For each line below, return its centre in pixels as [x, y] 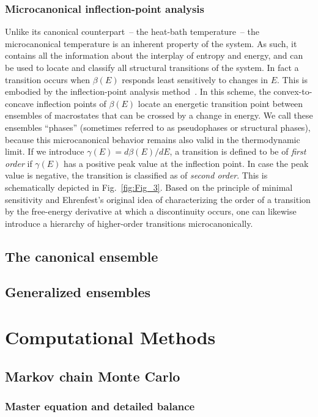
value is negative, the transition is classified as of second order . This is [136, 175]
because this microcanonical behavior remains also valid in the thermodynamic [153, 139]
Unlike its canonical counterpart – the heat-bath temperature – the [132, 31]
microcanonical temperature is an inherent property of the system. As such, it [151, 43]
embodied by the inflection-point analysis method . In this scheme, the [138, 91]
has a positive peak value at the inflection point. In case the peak [186, 163]
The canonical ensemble [82, 256]
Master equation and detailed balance [100, 406]
